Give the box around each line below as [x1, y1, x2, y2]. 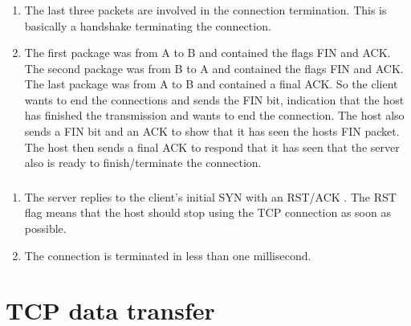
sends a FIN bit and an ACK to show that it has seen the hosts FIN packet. [24, 123, 400, 140]
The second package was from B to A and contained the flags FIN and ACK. [24, 59, 404, 76]
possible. [24, 219, 67, 236]
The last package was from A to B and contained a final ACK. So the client [24, 75, 398, 92]
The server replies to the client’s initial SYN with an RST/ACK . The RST [24, 188, 397, 205]
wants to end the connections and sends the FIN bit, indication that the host [24, 91, 405, 108]
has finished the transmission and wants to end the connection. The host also [24, 107, 405, 124]
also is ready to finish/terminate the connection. [24, 154, 262, 171]
